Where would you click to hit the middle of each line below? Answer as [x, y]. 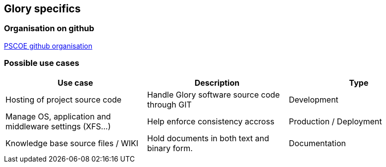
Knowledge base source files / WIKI [72, 143]
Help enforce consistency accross [211, 121]
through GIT [169, 104]
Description [217, 83]
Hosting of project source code [64, 99]
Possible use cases [42, 63]
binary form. [170, 148]
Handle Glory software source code [213, 94]
